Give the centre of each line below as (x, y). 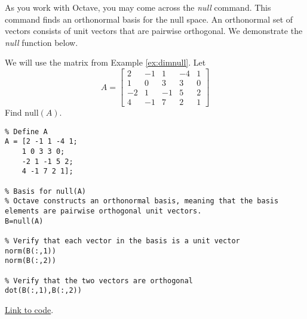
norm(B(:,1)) (30, 251)
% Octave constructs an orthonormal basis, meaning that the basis (142, 201)
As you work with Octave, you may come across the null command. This (138, 7)
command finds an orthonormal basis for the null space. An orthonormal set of (149, 19)
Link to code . (29, 309)
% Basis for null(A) (46, 191)
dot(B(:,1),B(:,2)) (43, 291)
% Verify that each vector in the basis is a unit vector (122, 241)
